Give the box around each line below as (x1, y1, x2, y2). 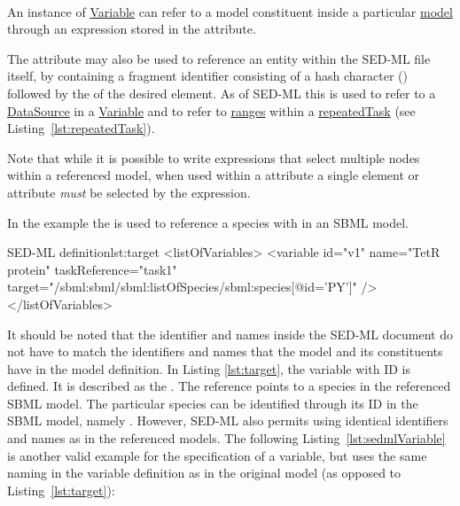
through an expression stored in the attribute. (7, 19, 256, 38)
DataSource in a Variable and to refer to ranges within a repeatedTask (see (7, 101, 416, 120)
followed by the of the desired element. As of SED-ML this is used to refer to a (7, 83, 436, 102)
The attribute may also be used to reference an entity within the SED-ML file (7, 49, 431, 67)
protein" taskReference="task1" (7, 260, 177, 278)
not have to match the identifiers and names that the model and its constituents (7, 342, 443, 361)
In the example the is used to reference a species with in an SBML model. (7, 213, 409, 231)
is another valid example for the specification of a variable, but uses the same (7, 446, 427, 464)
